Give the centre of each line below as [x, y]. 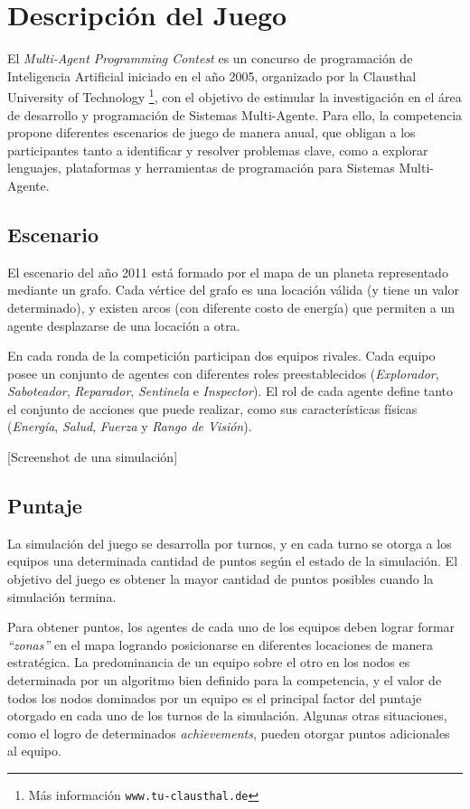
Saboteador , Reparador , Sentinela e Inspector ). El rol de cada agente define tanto [230, 391]
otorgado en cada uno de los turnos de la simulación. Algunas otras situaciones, [227, 715]
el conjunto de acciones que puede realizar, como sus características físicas [212, 408]
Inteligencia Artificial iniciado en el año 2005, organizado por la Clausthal [212, 75]
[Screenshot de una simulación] [93, 457]
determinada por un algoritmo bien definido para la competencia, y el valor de [225, 680]
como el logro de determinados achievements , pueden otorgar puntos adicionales [229, 733]
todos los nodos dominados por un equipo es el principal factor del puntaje [215, 697]
